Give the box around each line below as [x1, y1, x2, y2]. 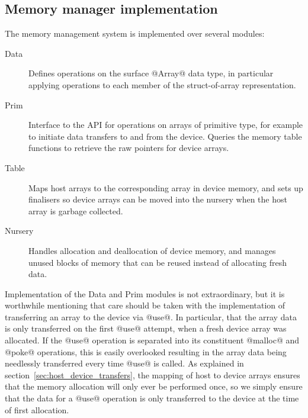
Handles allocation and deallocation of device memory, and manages [28, 244, 276, 256]
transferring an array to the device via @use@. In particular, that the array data [5, 310, 297, 323]
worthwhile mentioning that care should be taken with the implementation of [5, 299, 285, 311]
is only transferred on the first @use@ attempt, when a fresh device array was [5, 322, 287, 335]
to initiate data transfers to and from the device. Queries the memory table [28, 130, 302, 142]
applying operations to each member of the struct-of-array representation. [28, 78, 296, 91]
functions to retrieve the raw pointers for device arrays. [28, 142, 229, 154]
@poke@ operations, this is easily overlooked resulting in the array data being [5, 345, 287, 358]
